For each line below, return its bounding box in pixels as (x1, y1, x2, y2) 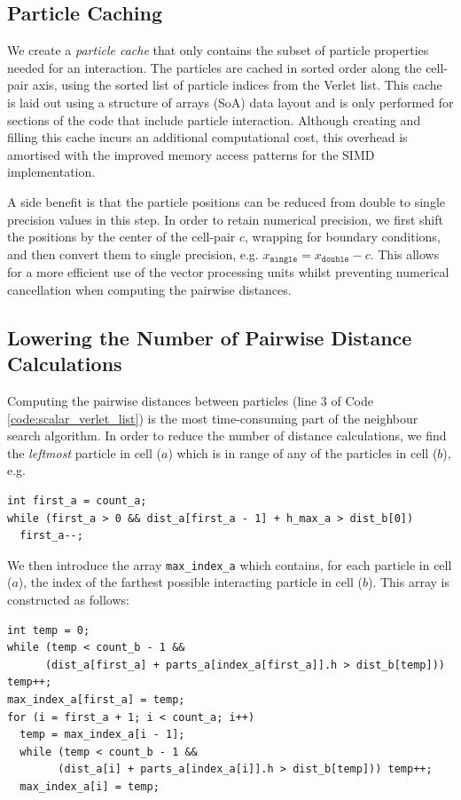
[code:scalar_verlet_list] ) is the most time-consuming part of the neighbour (7, 408, 418, 427)
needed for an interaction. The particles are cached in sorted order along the (7, 58, 422, 76)
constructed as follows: (7, 590, 129, 608)
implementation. (7, 162, 96, 181)
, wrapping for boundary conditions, (245, 227, 441, 246)
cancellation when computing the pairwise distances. (7, 280, 292, 298)
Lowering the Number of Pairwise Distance (7, 323, 412, 351)
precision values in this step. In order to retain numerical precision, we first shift (7, 210, 443, 228)
